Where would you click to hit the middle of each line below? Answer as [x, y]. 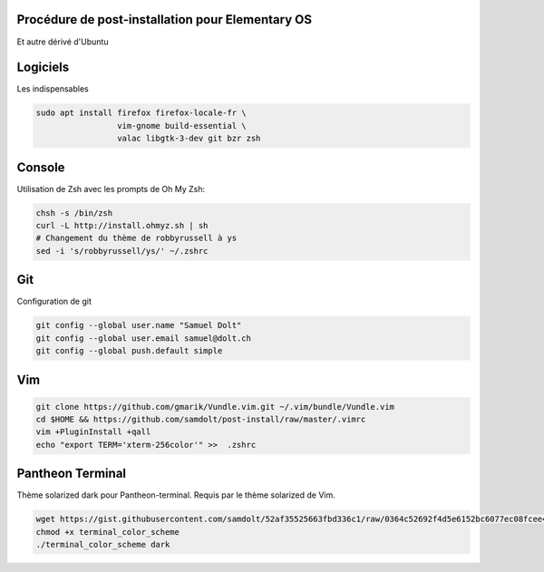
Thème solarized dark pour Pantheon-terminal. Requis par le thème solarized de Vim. [176, 495]
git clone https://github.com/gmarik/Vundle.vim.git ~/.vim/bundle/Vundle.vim [215, 407]
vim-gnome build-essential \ [181, 126]
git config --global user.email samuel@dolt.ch [143, 338]
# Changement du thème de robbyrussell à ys [136, 238]
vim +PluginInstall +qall [93, 432]
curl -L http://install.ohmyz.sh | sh [122, 226]
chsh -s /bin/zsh [74, 213]
